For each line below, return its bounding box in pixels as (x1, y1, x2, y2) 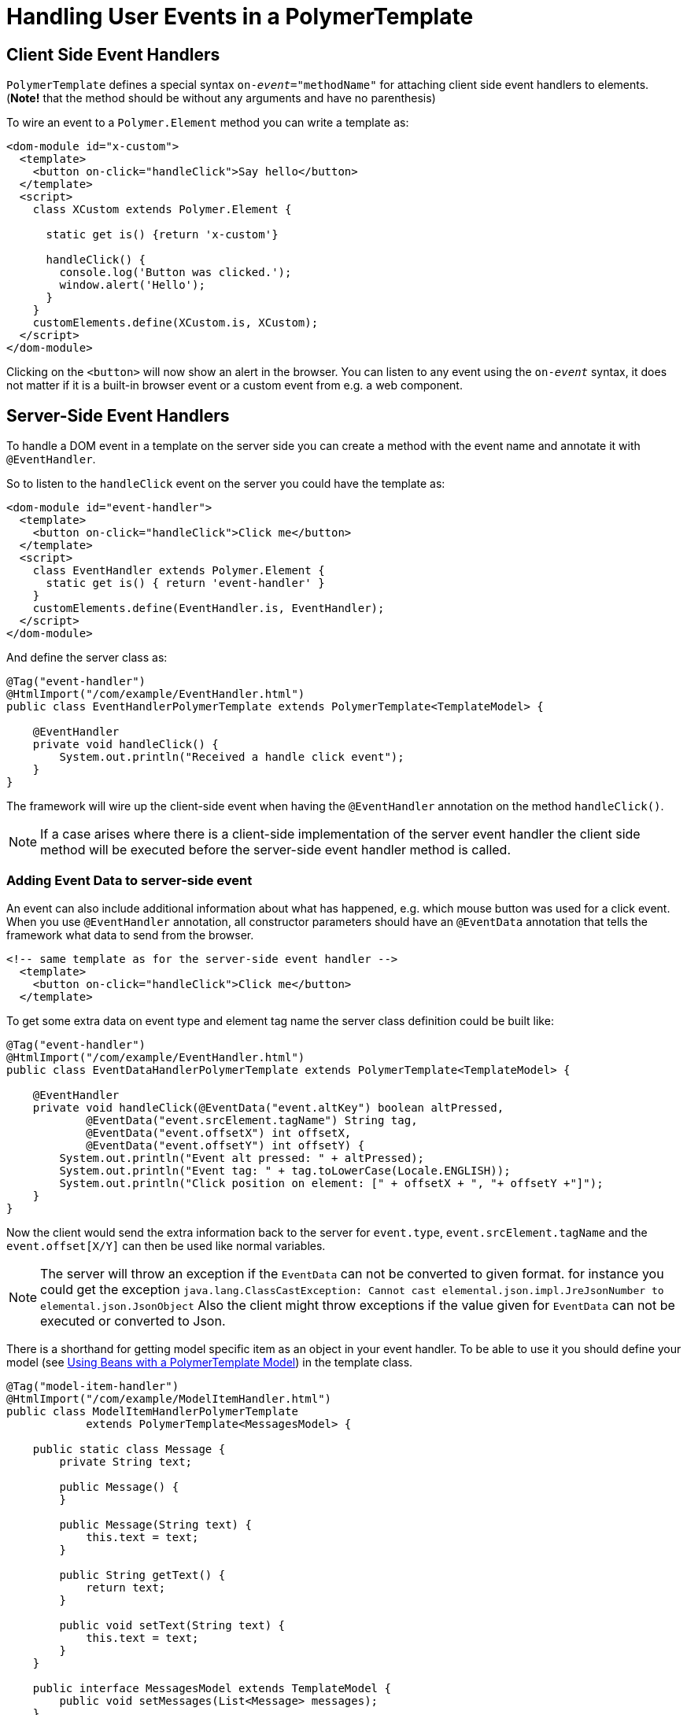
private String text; (59, 1455, 193, 1468)
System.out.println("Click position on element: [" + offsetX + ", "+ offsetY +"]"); (59, 1176, 604, 1189)
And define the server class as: (6, 651, 168, 665)
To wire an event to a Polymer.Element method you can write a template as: (6, 116, 409, 130)
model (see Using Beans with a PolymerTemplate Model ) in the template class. (6, 1355, 413, 1369)
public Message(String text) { (59, 1518, 252, 1531)
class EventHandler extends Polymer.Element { (32, 564, 325, 577)
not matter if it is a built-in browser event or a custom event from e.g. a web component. (6, 378, 463, 393)
